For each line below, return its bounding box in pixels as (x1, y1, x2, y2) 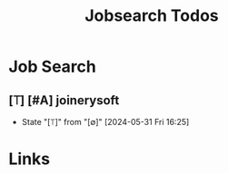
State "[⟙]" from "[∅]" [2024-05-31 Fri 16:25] (21, 117, 190, 127)
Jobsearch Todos (84, 5, 219, 26)
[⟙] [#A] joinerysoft (8, 92, 120, 108)
